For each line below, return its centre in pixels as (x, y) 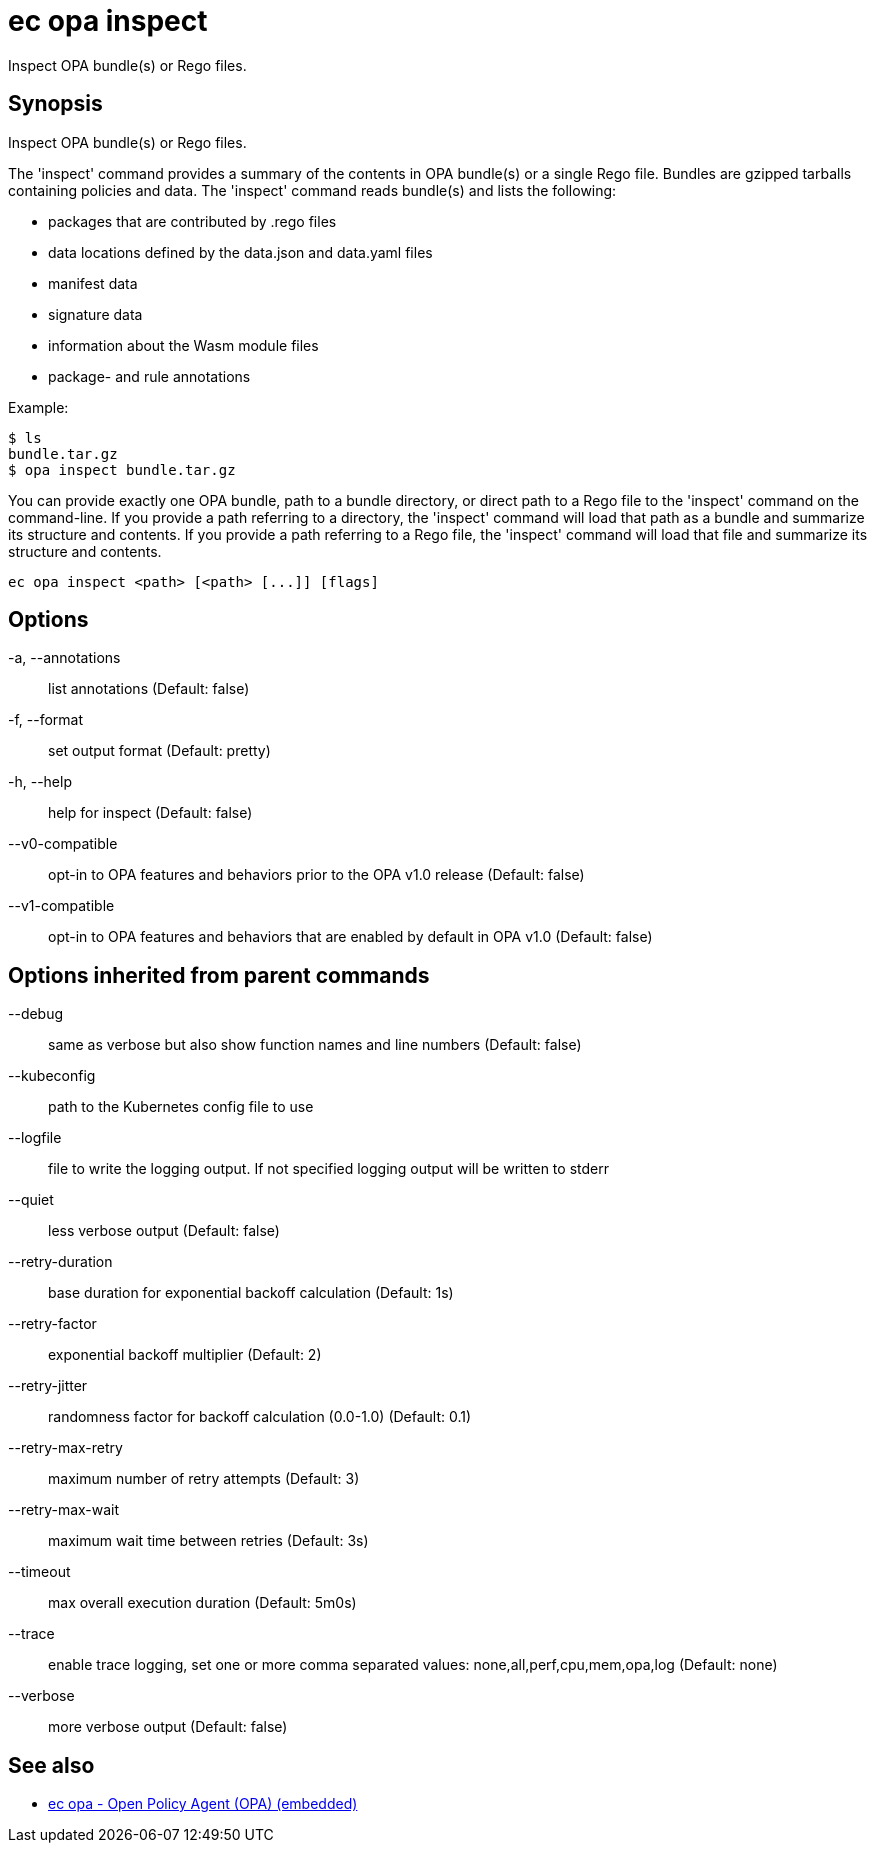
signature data (95, 314)
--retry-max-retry (65, 1448)
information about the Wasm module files (183, 345)
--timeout (39, 1572)
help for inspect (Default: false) (150, 813)
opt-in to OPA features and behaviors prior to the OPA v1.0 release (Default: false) (316, 875)
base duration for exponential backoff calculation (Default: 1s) (251, 1293)
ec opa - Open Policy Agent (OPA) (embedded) (203, 1804)
